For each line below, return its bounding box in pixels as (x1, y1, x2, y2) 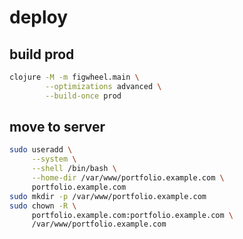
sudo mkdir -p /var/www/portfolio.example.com (9, 191, 207, 201)
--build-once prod (45, 91, 122, 101)
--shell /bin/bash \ (31, 164, 117, 174)
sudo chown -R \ (9, 201, 77, 211)
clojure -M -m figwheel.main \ (9, 72, 140, 82)
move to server (9, 119, 106, 136)
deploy (9, 6, 69, 29)
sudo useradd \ (9, 145, 73, 155)
